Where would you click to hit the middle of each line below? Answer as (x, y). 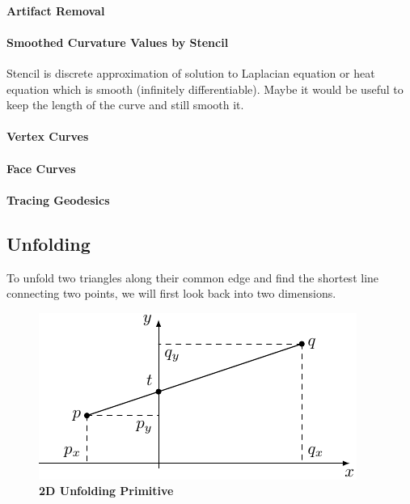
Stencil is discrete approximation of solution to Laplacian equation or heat (191, 72)
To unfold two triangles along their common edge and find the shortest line (193, 277)
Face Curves (41, 168)
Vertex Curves (48, 136)
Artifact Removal (56, 10)
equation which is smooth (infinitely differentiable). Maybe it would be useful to (205, 89)
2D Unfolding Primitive (106, 491)
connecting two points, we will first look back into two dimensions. (171, 293)
